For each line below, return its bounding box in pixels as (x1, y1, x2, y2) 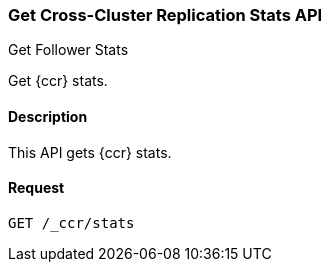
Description (8, 107, 88, 125)
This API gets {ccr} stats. (8, 143, 172, 161)
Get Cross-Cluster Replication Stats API (8, 5, 323, 25)
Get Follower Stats (8, 41, 129, 59)
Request (8, 179, 65, 197)
